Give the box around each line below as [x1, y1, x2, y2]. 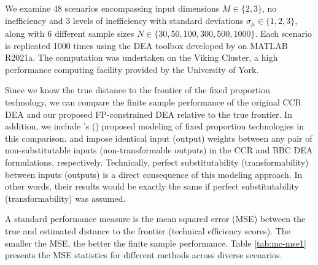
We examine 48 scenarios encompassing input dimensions [5, 2, 220, 14]
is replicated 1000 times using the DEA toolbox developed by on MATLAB [5, 39, 288, 52]
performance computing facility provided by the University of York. [5, 63, 259, 75]
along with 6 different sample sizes [5, 27, 134, 40]
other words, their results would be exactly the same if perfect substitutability [5, 180, 299, 193]
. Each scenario [255, 27, 312, 40]
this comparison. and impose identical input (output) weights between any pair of [5, 131, 312, 144]
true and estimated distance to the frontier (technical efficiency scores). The [5, 224, 290, 237]
